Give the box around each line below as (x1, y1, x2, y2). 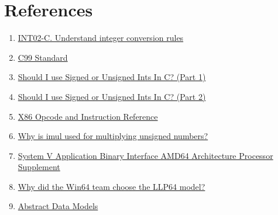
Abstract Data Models (18, 200, 98, 212)
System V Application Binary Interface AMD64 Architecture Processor (18, 149, 273, 161)
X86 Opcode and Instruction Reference (18, 110, 158, 122)
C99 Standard (18, 51, 68, 63)
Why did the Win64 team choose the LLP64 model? (18, 180, 205, 192)
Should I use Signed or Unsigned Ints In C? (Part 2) (18, 90, 206, 102)
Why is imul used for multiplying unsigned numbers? (18, 130, 208, 142)
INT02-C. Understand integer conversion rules (18, 32, 184, 44)
